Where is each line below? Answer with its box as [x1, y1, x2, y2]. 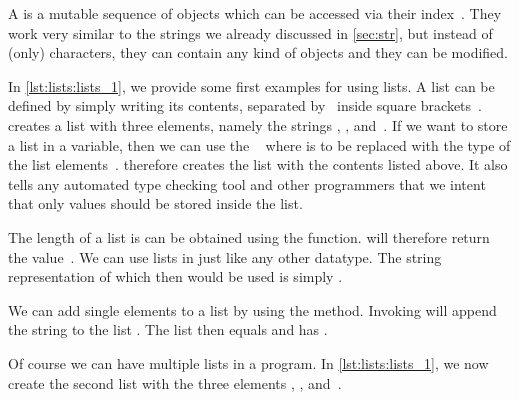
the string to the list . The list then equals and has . [8, 319, 328, 340]
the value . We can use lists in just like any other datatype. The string [8, 246, 442, 267]
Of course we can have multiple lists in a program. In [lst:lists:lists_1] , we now [8, 352, 489, 373]
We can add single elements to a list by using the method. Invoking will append [8, 299, 497, 320]
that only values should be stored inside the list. [8, 193, 303, 214]
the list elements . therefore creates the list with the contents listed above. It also [8, 154, 508, 175]
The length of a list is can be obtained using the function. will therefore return [8, 226, 490, 247]
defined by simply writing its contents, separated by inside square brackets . [8, 95, 482, 116]
